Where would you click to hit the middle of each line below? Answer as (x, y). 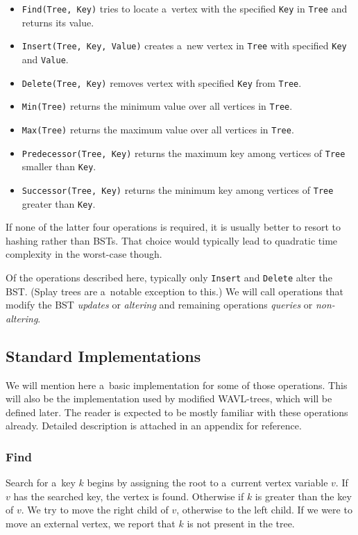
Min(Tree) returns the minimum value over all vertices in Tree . (157, 106)
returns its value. (58, 22)
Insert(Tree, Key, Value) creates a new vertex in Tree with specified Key (184, 46)
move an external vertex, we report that (91, 523)
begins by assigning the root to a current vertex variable (207, 483)
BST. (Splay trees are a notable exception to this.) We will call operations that (175, 291)
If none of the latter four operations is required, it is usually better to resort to (173, 227)
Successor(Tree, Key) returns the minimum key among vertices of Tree (178, 189)
